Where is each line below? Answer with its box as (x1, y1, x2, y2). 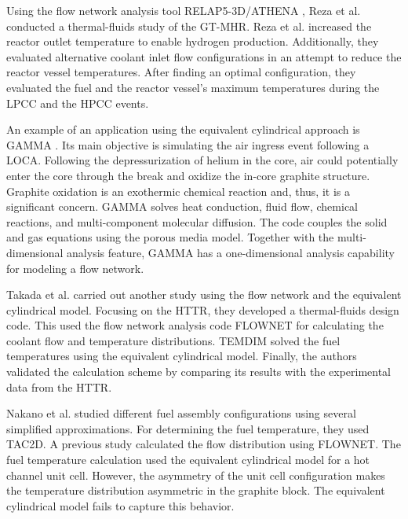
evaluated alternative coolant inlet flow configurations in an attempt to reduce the (6, 48, 402, 64)
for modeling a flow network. (6, 259, 144, 276)
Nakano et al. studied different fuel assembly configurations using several (6, 405, 356, 421)
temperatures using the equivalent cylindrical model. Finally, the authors (6, 348, 357, 364)
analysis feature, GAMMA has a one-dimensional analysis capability (67, 244, 395, 260)
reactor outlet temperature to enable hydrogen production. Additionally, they (6, 33, 379, 50)
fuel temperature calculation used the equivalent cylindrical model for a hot (6, 451, 370, 468)
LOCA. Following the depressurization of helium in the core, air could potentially (6, 152, 399, 168)
